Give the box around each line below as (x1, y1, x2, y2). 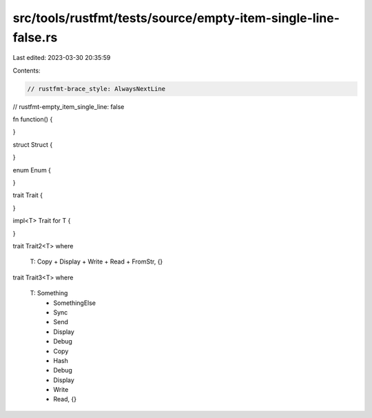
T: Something (30, 289, 68, 297)
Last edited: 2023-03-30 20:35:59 (12, 54, 111, 62)
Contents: (12, 66, 41, 74)
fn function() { (12, 115, 53, 123)
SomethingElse (53, 299, 96, 307)
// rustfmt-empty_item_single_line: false (12, 102, 125, 110)
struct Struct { (12, 140, 53, 148)
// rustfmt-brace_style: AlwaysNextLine (27, 85, 165, 92)
